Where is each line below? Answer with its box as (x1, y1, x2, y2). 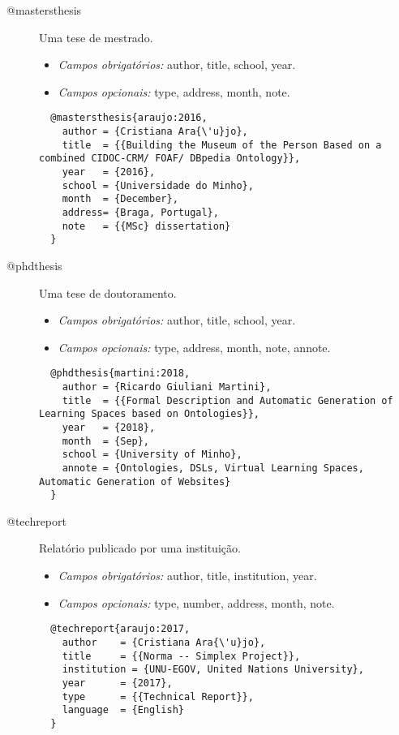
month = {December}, (62, 193, 178, 205)
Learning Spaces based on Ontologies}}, (39, 408, 260, 420)
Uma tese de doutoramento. (39, 284, 177, 301)
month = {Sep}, (62, 435, 150, 447)
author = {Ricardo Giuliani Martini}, (62, 380, 272, 393)
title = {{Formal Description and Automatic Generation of (62, 394, 393, 406)
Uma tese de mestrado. (39, 28, 153, 45)
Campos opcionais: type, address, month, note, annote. (58, 338, 331, 355)
